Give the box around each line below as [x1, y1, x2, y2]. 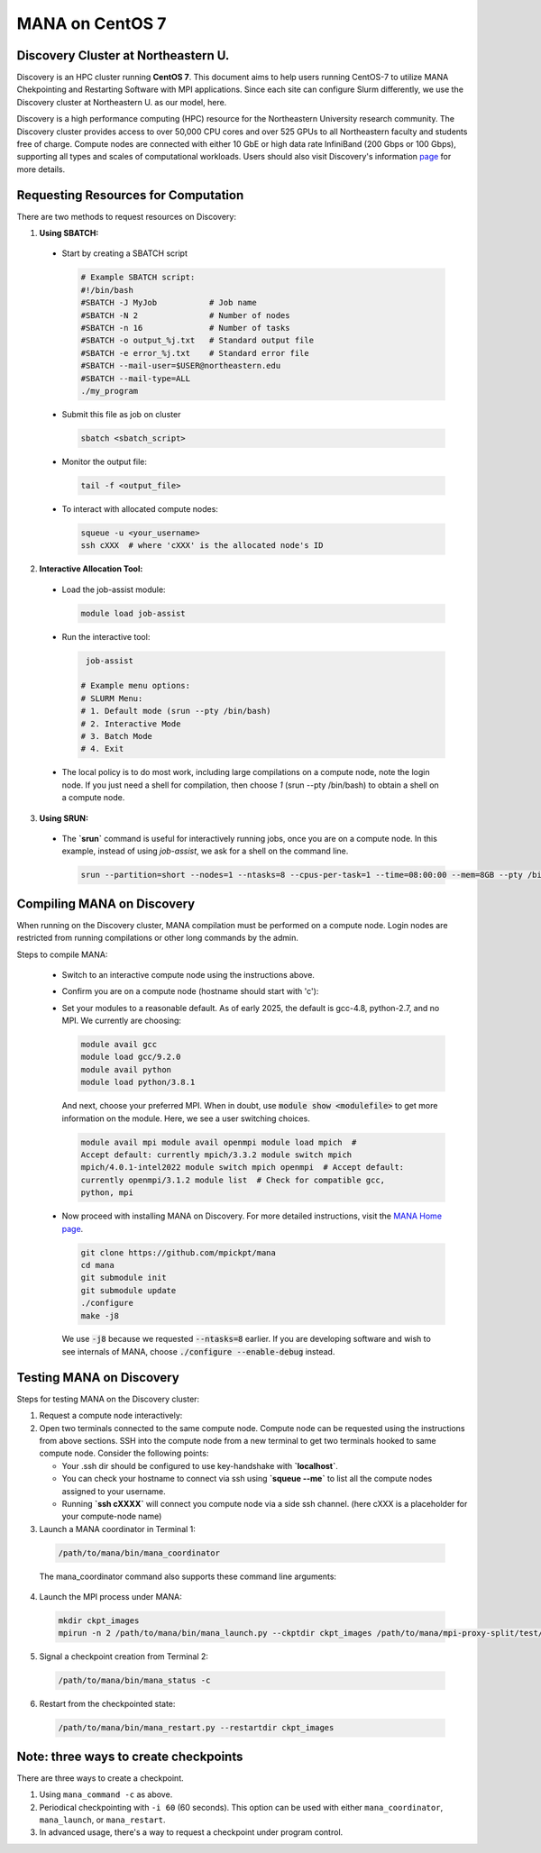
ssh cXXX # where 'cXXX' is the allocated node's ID [80, 541, 324, 551]
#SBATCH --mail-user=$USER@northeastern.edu [80, 361, 281, 371]
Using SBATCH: [39, 228, 99, 239]
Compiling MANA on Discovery [16, 896, 196, 911]
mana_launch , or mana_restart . [39, 1814, 166, 1825]
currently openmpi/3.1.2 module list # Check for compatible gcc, [80, 1174, 386, 1185]
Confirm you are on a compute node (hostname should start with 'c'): [61, 986, 319, 997]
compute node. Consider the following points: [39, 1447, 209, 1459]
